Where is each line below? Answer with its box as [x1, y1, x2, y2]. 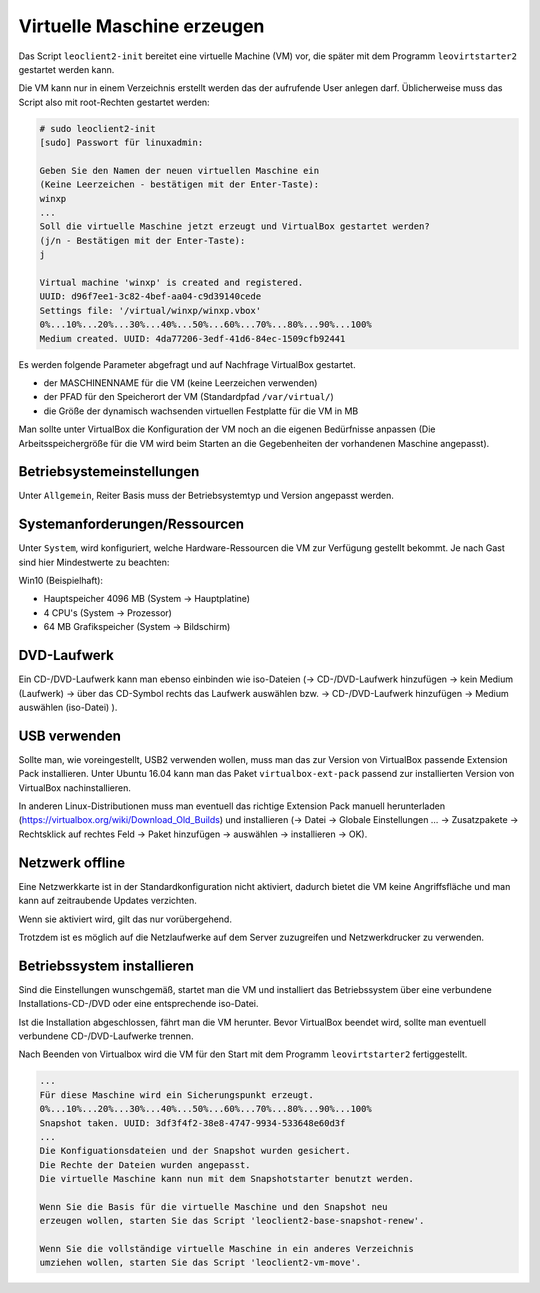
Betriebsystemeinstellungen [18, 463, 200, 480]
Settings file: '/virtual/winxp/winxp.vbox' [39, 305, 262, 316]
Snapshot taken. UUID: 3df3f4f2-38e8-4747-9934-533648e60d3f [39, 1117, 346, 1129]
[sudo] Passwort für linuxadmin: [39, 137, 204, 149]
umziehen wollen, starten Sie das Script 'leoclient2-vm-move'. [39, 1257, 362, 1269]
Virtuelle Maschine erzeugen [18, 15, 265, 37]
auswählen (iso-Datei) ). [18, 701, 118, 713]
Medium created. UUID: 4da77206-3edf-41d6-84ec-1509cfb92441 [39, 333, 346, 344]
